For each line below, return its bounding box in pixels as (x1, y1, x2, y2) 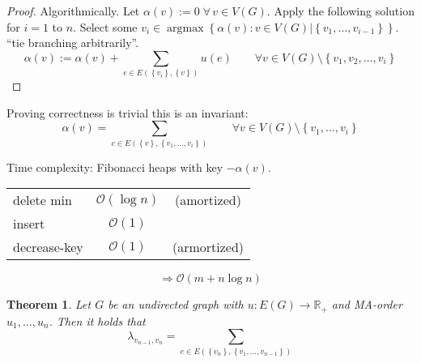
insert (13, 214, 45, 233)
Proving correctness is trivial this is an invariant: (6, 104, 249, 121)
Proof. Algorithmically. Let (6, 2, 140, 19)
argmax (167, 22, 204, 34)
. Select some (73, 18, 138, 35)
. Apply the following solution (266, 2, 415, 19)
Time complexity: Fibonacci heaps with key (6, 158, 223, 175)
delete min (13, 190, 72, 210)
